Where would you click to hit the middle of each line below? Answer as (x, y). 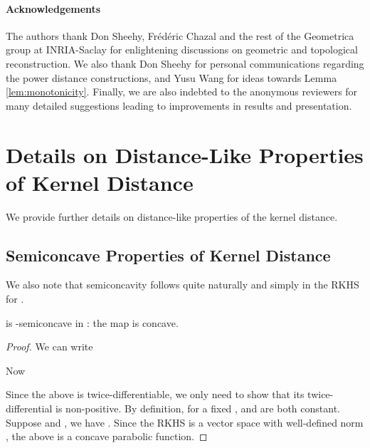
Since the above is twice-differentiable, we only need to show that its (155, 394)
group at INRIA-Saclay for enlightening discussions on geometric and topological (182, 50)
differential (29, 408)
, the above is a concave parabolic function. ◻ (107, 436)
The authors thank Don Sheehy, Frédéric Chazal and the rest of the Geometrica (180, 35)
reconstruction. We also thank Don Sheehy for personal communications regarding (185, 63)
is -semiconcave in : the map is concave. (92, 322)
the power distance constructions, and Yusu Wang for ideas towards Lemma (171, 77)
